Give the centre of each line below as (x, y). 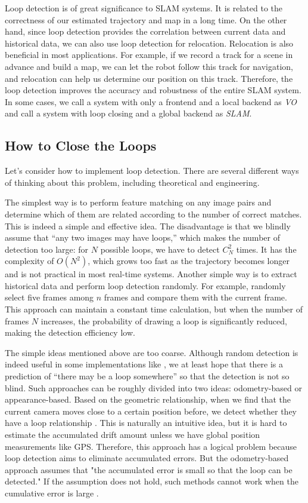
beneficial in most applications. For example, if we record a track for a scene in (149, 55)
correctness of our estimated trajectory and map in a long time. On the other (146, 19)
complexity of (29, 261)
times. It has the (266, 249)
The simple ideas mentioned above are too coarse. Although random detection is (152, 352)
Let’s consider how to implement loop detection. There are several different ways (152, 171)
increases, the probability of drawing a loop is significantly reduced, (164, 320)
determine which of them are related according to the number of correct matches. (153, 214)
